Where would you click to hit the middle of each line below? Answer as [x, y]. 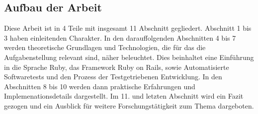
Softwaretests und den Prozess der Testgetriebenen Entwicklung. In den [113, 77]
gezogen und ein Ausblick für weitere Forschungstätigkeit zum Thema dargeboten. [129, 105]
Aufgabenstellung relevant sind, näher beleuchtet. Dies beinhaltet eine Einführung [129, 57]
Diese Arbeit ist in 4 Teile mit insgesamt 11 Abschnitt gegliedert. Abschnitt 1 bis [128, 28]
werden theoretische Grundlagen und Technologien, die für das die [105, 47]
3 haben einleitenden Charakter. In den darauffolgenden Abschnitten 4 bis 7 [120, 37]
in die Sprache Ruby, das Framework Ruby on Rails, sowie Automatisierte [117, 67]
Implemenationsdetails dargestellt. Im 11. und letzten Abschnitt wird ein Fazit [124, 96]
